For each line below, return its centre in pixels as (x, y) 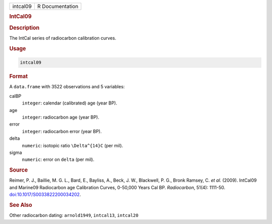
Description (24, 28)
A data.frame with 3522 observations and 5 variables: (67, 87)
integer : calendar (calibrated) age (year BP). (70, 103)
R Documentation (58, 6)
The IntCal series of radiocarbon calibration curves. (63, 38)
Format (18, 77)
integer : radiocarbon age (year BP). (60, 117)
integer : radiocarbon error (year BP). (62, 131)
